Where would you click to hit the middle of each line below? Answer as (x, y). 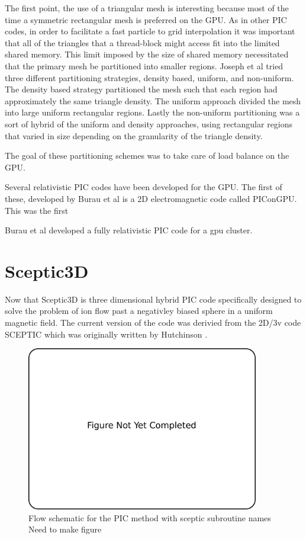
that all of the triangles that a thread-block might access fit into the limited (142, 42)
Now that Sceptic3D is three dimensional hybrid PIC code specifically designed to (153, 299)
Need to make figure (65, 529)
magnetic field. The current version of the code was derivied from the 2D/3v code (153, 322)
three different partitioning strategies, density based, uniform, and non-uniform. (149, 77)
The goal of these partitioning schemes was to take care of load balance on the (147, 155)
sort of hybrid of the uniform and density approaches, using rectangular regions (149, 123)
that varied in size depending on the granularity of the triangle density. (134, 135)
